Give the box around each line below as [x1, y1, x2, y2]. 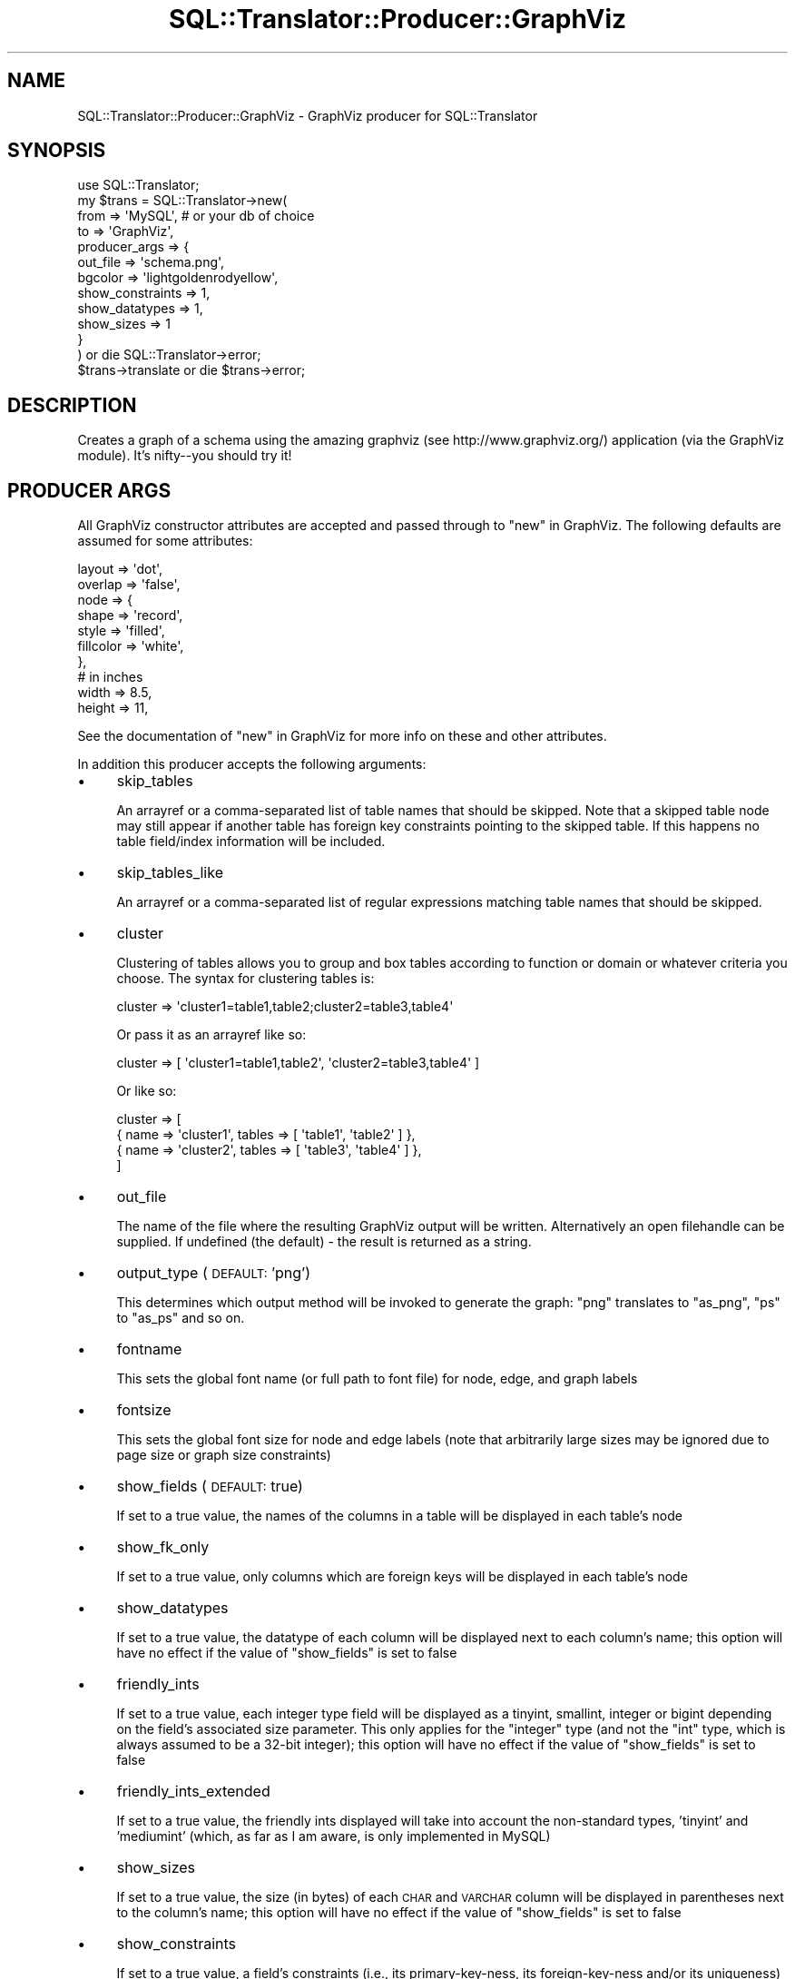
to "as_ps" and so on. [116, 1310, 245, 1326]
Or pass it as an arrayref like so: [116, 1027, 307, 1043]
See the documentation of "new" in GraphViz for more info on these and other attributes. [77, 728, 607, 744]
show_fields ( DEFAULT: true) [116, 1477, 303, 1496]
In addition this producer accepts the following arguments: [77, 756, 427, 773]
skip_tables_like [116, 863, 223, 882]
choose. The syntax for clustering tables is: [116, 970, 375, 987]
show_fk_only [116, 1538, 210, 1557]
